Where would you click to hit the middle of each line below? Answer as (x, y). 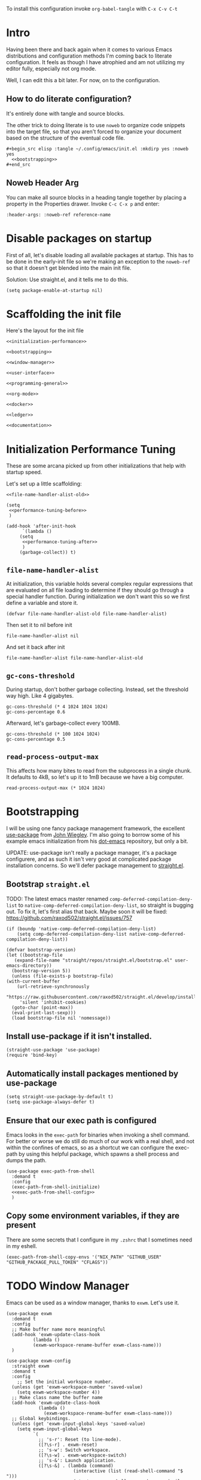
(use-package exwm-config (38, 1361)
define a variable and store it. (42, 603)
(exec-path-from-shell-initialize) (56, 1187)
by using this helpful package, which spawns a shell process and (99, 1154)
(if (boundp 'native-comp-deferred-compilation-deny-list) (81, 929)
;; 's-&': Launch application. (77, 1460)
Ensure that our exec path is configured (81, 1120)
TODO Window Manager (68, 1286)
